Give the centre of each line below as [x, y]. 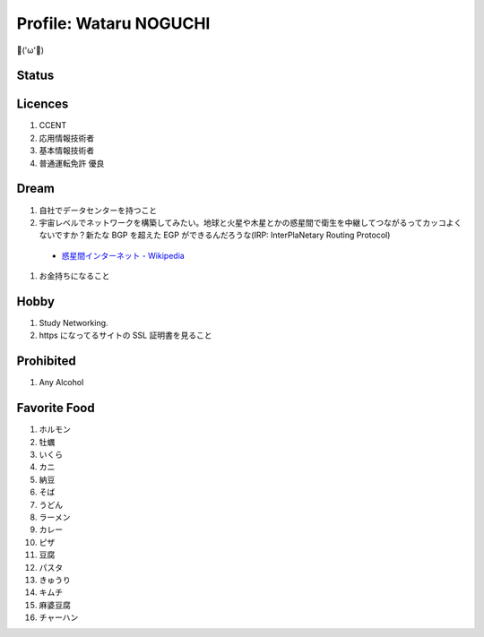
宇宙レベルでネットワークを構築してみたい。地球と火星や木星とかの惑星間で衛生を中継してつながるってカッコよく [251, 222]
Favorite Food [56, 408]
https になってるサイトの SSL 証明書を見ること [125, 335]
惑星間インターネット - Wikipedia [123, 255]
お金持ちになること [74, 276]
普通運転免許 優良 [72, 163]
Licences [43, 104]
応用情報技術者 [66, 138]
